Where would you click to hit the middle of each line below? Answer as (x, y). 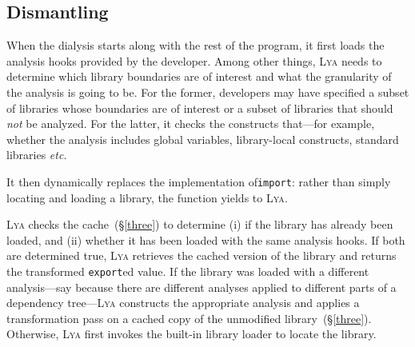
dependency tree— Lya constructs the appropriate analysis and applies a (183, 303)
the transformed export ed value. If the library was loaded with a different (188, 271)
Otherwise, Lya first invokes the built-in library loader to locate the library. (192, 334)
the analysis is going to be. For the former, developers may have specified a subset (208, 92)
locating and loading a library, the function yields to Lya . (147, 197)
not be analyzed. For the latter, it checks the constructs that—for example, (191, 124)
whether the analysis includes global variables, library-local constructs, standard (203, 139)
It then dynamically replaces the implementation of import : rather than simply (199, 181)
